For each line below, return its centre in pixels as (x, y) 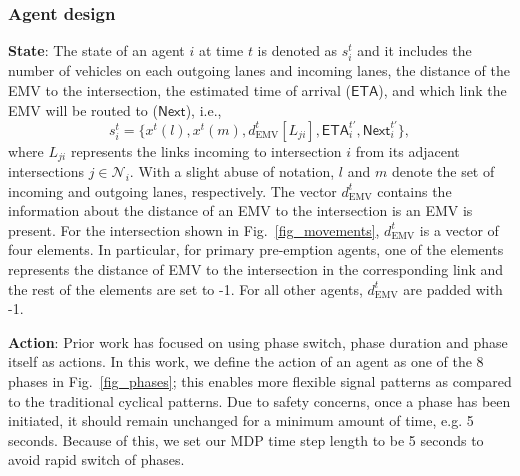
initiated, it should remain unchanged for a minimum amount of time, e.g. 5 (241, 420)
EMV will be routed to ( (83, 109)
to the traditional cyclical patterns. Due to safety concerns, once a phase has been (259, 400)
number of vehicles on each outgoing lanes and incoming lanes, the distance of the (259, 70)
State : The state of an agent (96, 50)
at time (221, 50)
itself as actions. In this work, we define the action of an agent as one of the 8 (246, 361)
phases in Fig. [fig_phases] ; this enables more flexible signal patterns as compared (260, 381)
